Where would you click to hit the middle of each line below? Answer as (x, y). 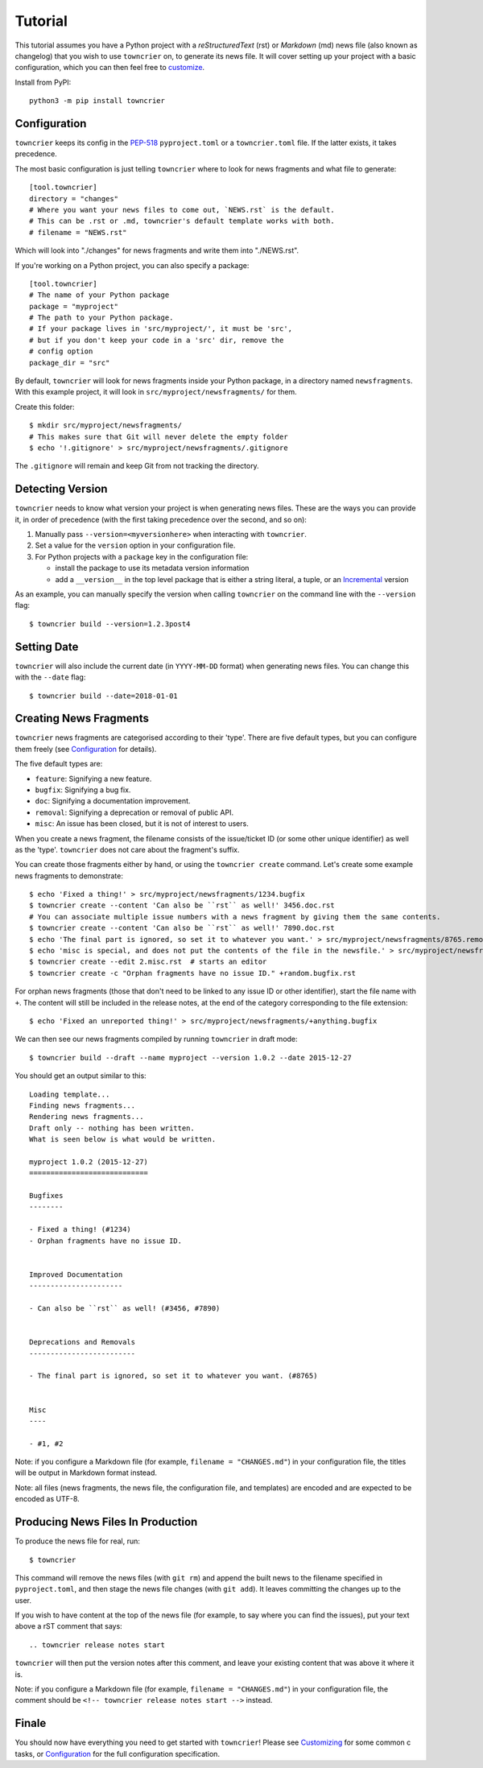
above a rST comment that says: (68, 1626)
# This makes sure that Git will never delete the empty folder (159, 436)
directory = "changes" (74, 198)
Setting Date (47, 647)
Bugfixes (46, 1196)
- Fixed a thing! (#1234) (80, 1229)
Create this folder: (45, 407)
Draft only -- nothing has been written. (112, 1128)
